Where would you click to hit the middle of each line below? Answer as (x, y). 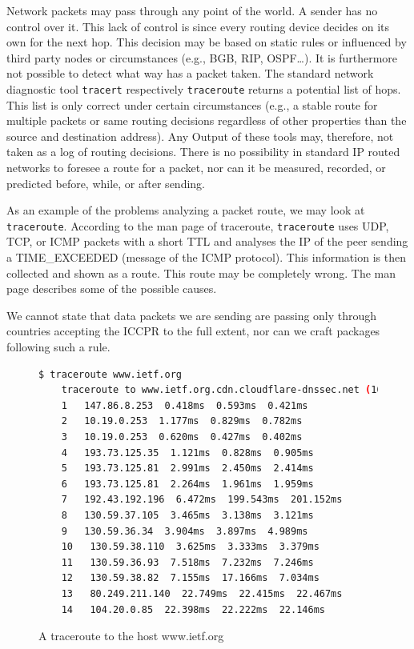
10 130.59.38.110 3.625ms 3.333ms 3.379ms (190, 547)
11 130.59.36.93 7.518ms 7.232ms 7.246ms (187, 562)
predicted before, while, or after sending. (106, 183)
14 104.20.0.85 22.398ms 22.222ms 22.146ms (193, 609)
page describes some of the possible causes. (112, 288)
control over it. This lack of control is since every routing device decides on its (198, 26)
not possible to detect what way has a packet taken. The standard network (190, 73)
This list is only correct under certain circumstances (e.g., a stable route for (192, 104)
